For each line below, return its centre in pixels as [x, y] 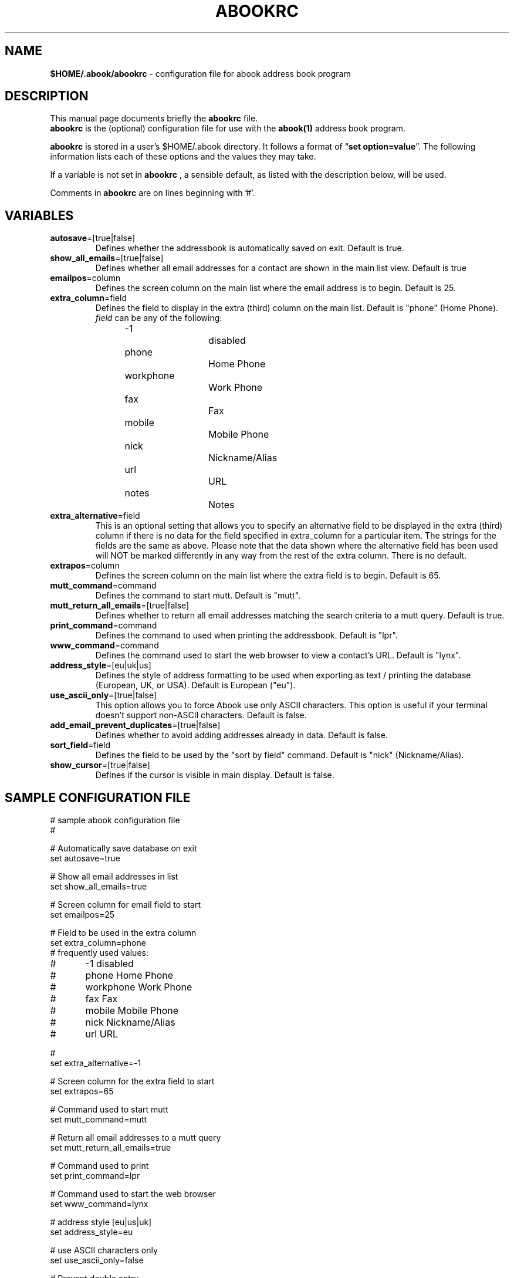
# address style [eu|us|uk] [101, 1222]
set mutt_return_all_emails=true [111, 1148]
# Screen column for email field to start [126, 905]
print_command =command [104, 626]
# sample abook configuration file [115, 820]
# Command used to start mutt [109, 1110]
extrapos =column [85, 566]
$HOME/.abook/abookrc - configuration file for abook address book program [200, 73]
